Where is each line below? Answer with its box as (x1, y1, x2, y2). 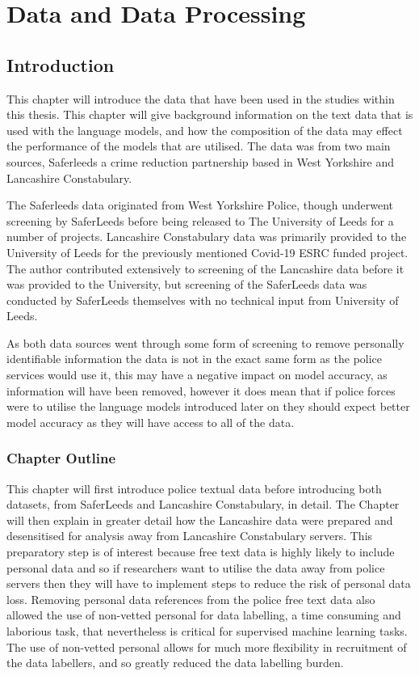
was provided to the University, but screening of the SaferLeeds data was (6, 276, 367, 293)
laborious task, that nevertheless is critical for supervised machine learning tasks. (6, 623, 408, 640)
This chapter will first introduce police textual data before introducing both (6, 480, 382, 496)
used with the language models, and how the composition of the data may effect (6, 121, 403, 138)
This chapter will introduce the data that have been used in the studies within (6, 90, 395, 107)
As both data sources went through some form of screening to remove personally (6, 334, 404, 351)
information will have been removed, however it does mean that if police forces (6, 382, 396, 399)
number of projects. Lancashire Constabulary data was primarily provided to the (6, 228, 407, 245)
